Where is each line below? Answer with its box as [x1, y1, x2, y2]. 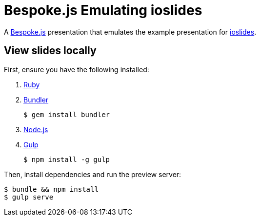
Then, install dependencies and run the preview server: [4, 170, 181, 179]
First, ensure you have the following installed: [4, 65, 149, 74]
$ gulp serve [4, 193, 54, 201]
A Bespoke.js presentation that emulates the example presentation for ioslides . [4, 27, 257, 36]
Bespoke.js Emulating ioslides [4, 2, 202, 19]
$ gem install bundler [23, 110, 110, 119]
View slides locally [4, 44, 97, 57]
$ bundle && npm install [4, 185, 99, 193]
